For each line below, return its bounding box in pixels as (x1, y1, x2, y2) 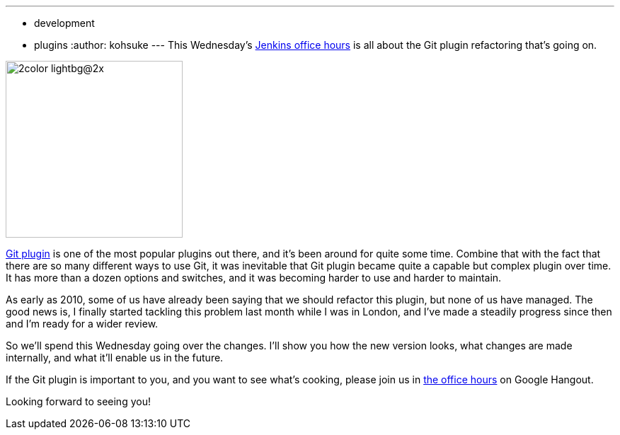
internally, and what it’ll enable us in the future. (6, 352, 224, 364)
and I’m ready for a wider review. (6, 318, 159, 330)
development (34, 17, 95, 29)
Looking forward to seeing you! (6, 395, 151, 407)
